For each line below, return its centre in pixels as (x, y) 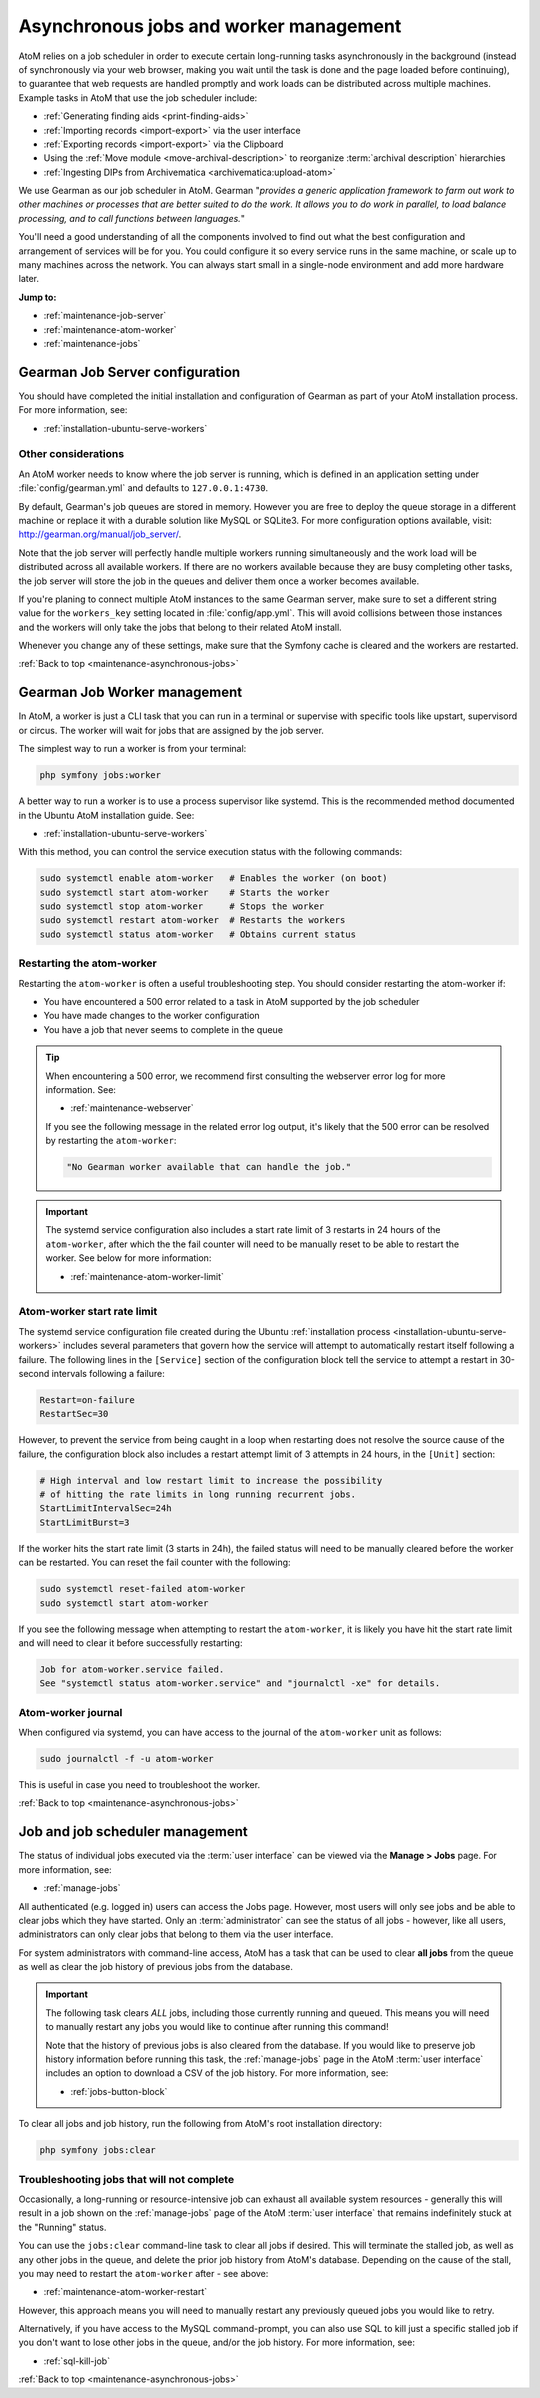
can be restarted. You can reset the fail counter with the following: (154, 1562)
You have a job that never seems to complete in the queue (163, 1029)
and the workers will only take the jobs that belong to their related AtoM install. (180, 627)
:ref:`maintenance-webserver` (132, 1108)
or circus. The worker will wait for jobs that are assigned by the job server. (171, 730)
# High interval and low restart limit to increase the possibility (211, 1480)
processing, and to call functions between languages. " (131, 218)
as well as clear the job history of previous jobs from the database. (156, 1967)
